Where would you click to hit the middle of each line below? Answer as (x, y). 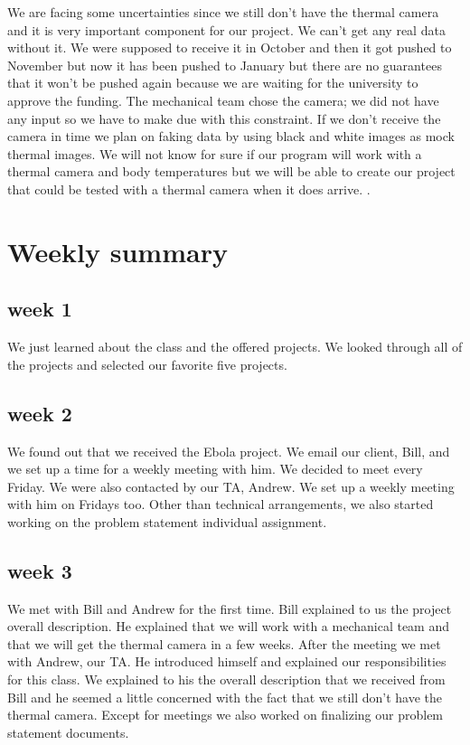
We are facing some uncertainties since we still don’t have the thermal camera (223, 12)
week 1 (40, 309)
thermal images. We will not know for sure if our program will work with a (215, 153)
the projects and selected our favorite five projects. (147, 364)
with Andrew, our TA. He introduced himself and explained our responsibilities (227, 661)
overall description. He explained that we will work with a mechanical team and (229, 626)
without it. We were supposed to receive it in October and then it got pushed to (230, 47)
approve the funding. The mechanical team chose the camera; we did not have (223, 100)
